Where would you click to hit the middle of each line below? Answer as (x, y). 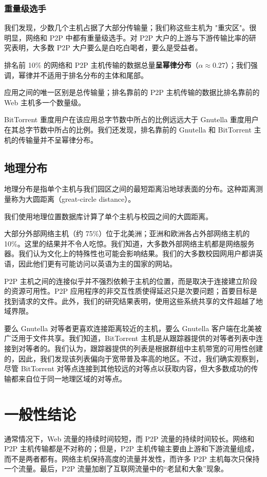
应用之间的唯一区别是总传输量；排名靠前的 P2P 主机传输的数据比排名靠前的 (132, 92)
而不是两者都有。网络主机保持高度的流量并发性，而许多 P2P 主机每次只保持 (132, 458)
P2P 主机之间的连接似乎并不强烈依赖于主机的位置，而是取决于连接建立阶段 (131, 281)
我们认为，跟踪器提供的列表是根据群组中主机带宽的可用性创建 (158, 348)
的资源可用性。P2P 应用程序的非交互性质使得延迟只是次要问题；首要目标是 (131, 291)
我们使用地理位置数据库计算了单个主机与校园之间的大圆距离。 (108, 216)
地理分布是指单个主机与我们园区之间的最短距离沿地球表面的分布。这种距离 (130, 189)
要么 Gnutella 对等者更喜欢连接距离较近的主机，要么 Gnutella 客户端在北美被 (133, 328)
